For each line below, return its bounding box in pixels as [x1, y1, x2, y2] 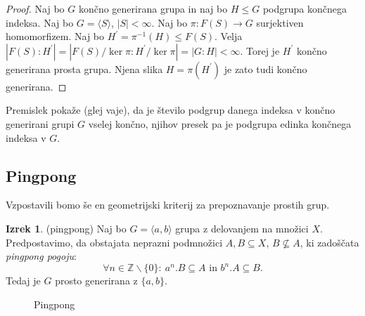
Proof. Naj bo [6, 1, 65, 15]
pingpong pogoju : [6, 249, 77, 263]
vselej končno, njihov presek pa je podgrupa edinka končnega [88, 116, 352, 131]
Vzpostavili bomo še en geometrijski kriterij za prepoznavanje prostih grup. [6, 197, 330, 212]
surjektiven [256, 15, 304, 29]
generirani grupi [6, 116, 75, 131]
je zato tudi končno [224, 61, 307, 76]
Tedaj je [6, 273, 41, 288]
